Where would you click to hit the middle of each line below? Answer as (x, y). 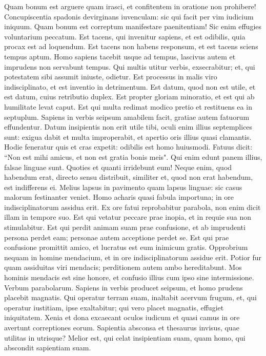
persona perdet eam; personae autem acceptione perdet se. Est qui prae (117, 237)
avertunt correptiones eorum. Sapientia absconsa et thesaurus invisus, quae (122, 327)
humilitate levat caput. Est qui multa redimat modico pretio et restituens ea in (128, 106)
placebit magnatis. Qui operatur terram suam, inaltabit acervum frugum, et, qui (130, 297)
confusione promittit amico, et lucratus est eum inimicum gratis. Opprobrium (126, 247)
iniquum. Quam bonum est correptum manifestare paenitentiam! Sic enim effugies (133, 26)
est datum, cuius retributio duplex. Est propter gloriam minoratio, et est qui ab (129, 97)
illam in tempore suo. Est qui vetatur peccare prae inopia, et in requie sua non (128, 217)
